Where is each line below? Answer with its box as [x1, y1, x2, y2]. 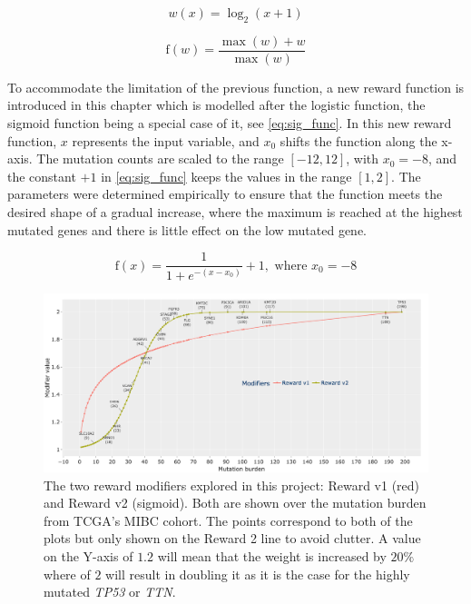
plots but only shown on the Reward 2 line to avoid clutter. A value [44, 529, 421, 548]
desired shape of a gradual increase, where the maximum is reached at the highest [7, 203, 463, 222]
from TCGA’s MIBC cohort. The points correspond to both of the [44, 510, 413, 530]
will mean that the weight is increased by [157, 547, 387, 566]
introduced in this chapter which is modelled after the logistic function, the [7, 95, 426, 114]
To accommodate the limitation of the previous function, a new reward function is [7, 77, 465, 96]
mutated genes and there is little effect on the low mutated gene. [7, 220, 368, 239]
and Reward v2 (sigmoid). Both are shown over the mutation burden [44, 493, 427, 512]
